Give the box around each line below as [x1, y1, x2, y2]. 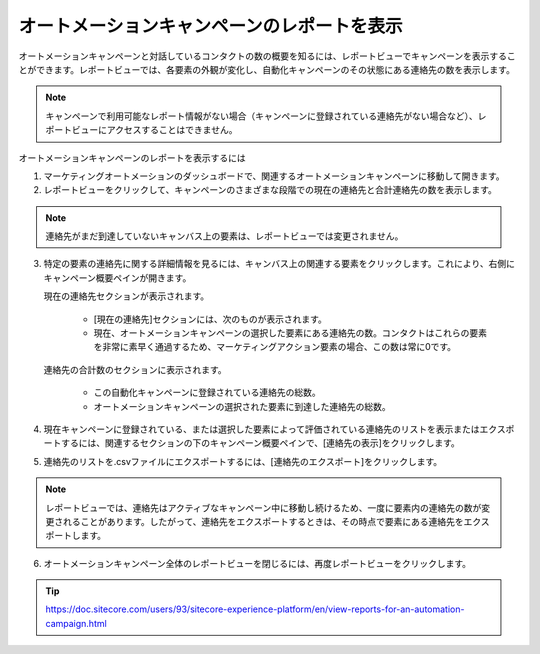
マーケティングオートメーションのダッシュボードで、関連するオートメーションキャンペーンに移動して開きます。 [43, 170, 505, 182]
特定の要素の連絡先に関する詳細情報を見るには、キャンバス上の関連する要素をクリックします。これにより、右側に [43, 258, 515, 270]
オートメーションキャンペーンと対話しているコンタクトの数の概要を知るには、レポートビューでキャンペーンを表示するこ [18, 50, 517, 62]
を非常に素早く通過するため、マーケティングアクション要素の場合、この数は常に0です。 [93, 341, 457, 353]
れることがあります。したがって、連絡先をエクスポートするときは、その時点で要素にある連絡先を [62, 515, 464, 527]
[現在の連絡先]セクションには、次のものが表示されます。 [93, 313, 327, 325]
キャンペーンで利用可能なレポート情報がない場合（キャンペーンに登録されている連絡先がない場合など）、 [45, 110, 479, 122]
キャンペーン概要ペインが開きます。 [43, 271, 192, 284]
